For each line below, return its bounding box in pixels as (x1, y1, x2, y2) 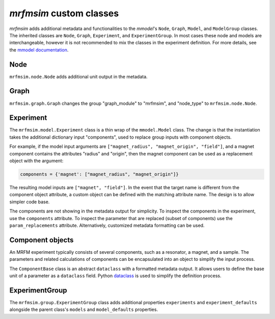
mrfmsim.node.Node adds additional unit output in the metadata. (9, 73, 148, 79)
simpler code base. (9, 199, 50, 205)
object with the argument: (9, 158, 64, 164)
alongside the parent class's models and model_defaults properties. (9, 306, 158, 313)
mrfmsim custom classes (9, 8, 119, 19)
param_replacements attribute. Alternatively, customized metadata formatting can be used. (9, 222, 205, 228)
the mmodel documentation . (9, 46, 69, 53)
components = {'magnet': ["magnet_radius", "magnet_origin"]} (20, 171, 179, 177)
